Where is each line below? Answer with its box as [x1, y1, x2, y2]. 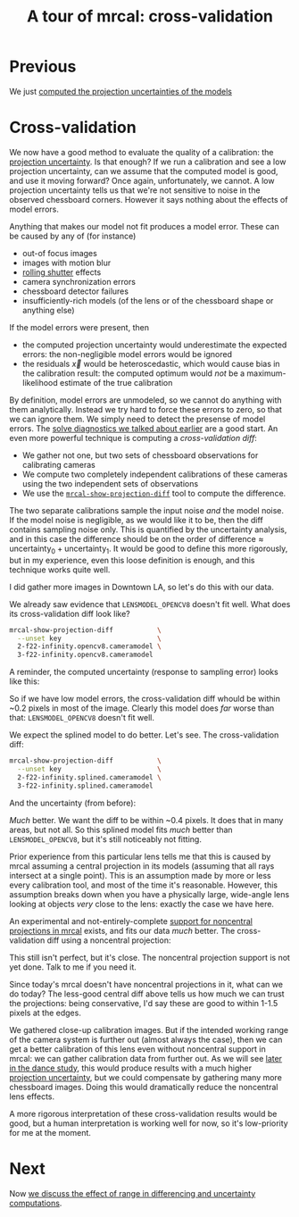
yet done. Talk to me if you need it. [9, 962, 137, 972]
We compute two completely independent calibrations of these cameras [21, 469, 288, 479]
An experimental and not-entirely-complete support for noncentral [9, 915, 253, 926]
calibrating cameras [21, 459, 96, 470]
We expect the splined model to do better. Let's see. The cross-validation [9, 729, 279, 740]
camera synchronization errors [21, 276, 137, 287]
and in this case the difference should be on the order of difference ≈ [9, 533, 264, 544]
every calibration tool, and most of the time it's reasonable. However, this [9, 879, 278, 890]
